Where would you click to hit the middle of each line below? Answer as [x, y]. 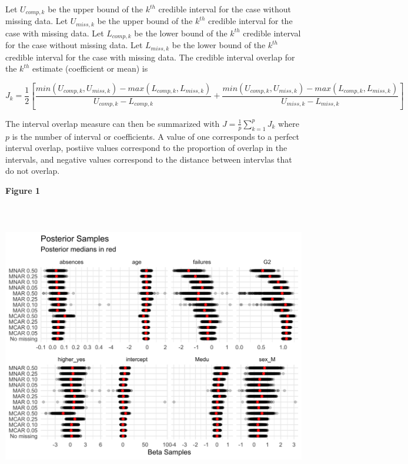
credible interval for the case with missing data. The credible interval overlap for [150, 57]
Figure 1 [23, 191]
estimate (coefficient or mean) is [90, 68]
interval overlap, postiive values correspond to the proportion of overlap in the [146, 148]
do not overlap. [33, 171]
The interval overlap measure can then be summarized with [113, 123]
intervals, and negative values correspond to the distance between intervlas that [149, 159]
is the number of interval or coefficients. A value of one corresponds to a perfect [155, 136]
